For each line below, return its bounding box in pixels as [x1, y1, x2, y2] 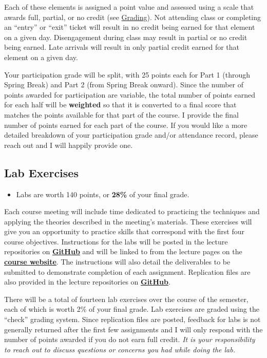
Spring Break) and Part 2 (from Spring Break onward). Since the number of [4, 79, 244, 90]
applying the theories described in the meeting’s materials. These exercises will [4, 216, 252, 227]
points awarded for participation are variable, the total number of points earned [4, 89, 255, 100]
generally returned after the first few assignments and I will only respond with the [4, 324, 263, 334]
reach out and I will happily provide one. [4, 139, 133, 150]
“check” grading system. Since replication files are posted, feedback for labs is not [4, 314, 261, 325]
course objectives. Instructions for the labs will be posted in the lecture [4, 236, 228, 247]
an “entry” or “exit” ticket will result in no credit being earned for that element [4, 22, 255, 32]
